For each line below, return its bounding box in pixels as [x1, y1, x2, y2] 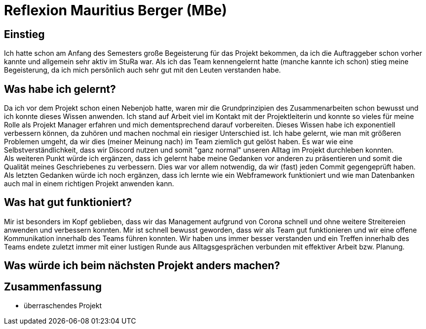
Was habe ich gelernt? [4, 82, 116, 95]
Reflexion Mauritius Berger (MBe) [4, 2, 227, 19]
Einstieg [4, 28, 45, 41]
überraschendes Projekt [24, 301, 102, 310]
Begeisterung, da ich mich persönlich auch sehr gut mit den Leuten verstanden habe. [4, 66, 281, 75]
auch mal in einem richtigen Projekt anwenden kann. [4, 179, 174, 188]
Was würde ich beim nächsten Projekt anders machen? [4, 259, 280, 272]
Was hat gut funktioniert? [4, 196, 132, 209]
